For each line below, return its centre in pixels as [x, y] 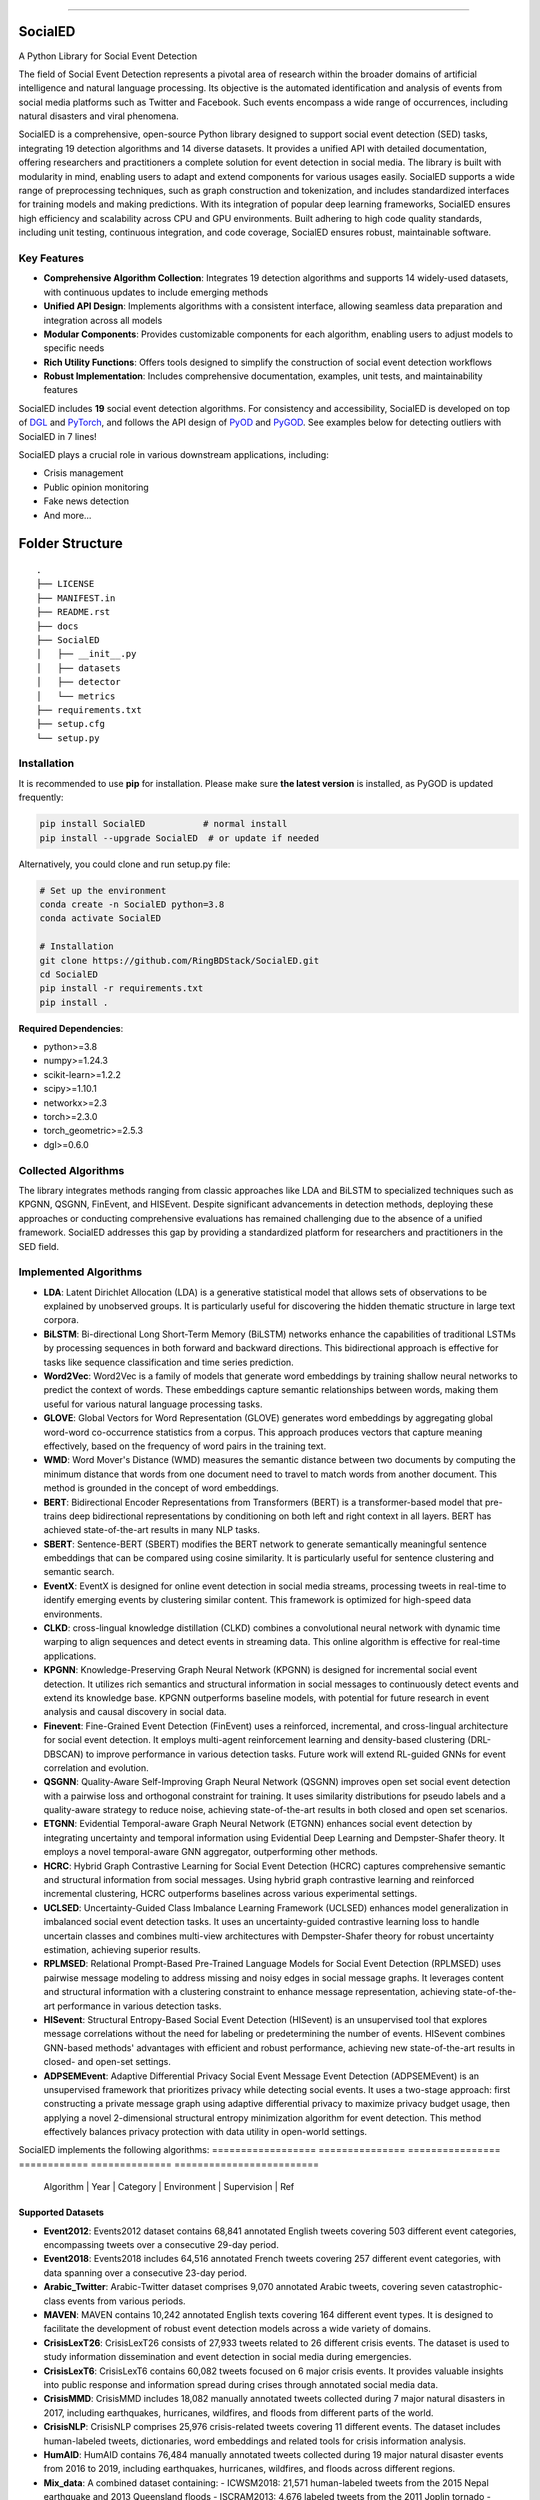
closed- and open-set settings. [107, 2062]
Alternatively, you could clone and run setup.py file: [124, 864]
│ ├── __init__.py [86, 654]
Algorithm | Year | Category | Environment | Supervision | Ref [169, 2187]
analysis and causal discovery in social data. [135, 1712]
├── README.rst [73, 612]
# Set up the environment [103, 890]
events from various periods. [126, 2301]
